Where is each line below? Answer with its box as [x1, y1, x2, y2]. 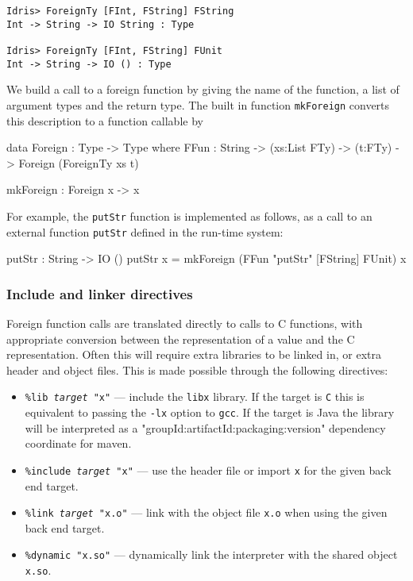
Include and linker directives [6, 283, 193, 303]
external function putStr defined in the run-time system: [6, 223, 284, 240]
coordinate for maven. [25, 435, 132, 452]
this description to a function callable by [6, 112, 203, 129]
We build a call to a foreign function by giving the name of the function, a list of [6, 81, 399, 98]
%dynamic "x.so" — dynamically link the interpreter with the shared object [25, 546, 398, 563]
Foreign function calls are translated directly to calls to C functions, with [6, 315, 363, 332]
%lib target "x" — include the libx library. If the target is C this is [25, 388, 365, 405]
